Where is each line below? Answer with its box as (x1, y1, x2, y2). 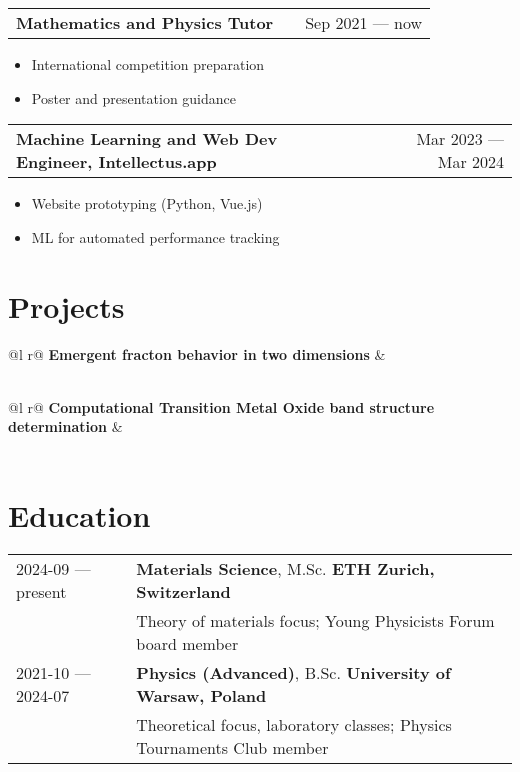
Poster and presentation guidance (31, 87, 237, 108)
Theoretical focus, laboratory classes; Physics (136, 712, 452, 736)
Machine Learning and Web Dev (16, 127, 278, 151)
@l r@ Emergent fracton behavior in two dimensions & (8, 343, 386, 364)
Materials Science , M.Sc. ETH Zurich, (136, 556, 435, 580)
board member (136, 631, 239, 655)
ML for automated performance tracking (31, 226, 280, 247)
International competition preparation (31, 54, 265, 74)
